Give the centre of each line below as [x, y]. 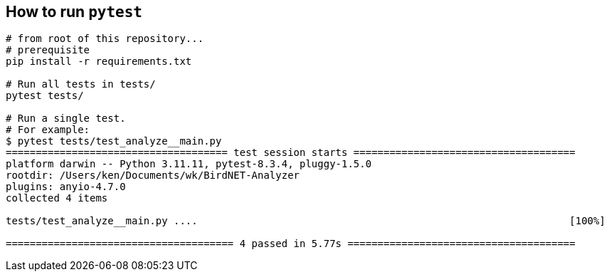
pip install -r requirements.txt [99, 62]
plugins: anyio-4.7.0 [66, 187]
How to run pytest [74, 12]
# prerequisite [48, 50]
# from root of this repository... [105, 39]
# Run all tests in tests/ [81, 84]
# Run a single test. [66, 119]
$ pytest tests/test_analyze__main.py [114, 141]
